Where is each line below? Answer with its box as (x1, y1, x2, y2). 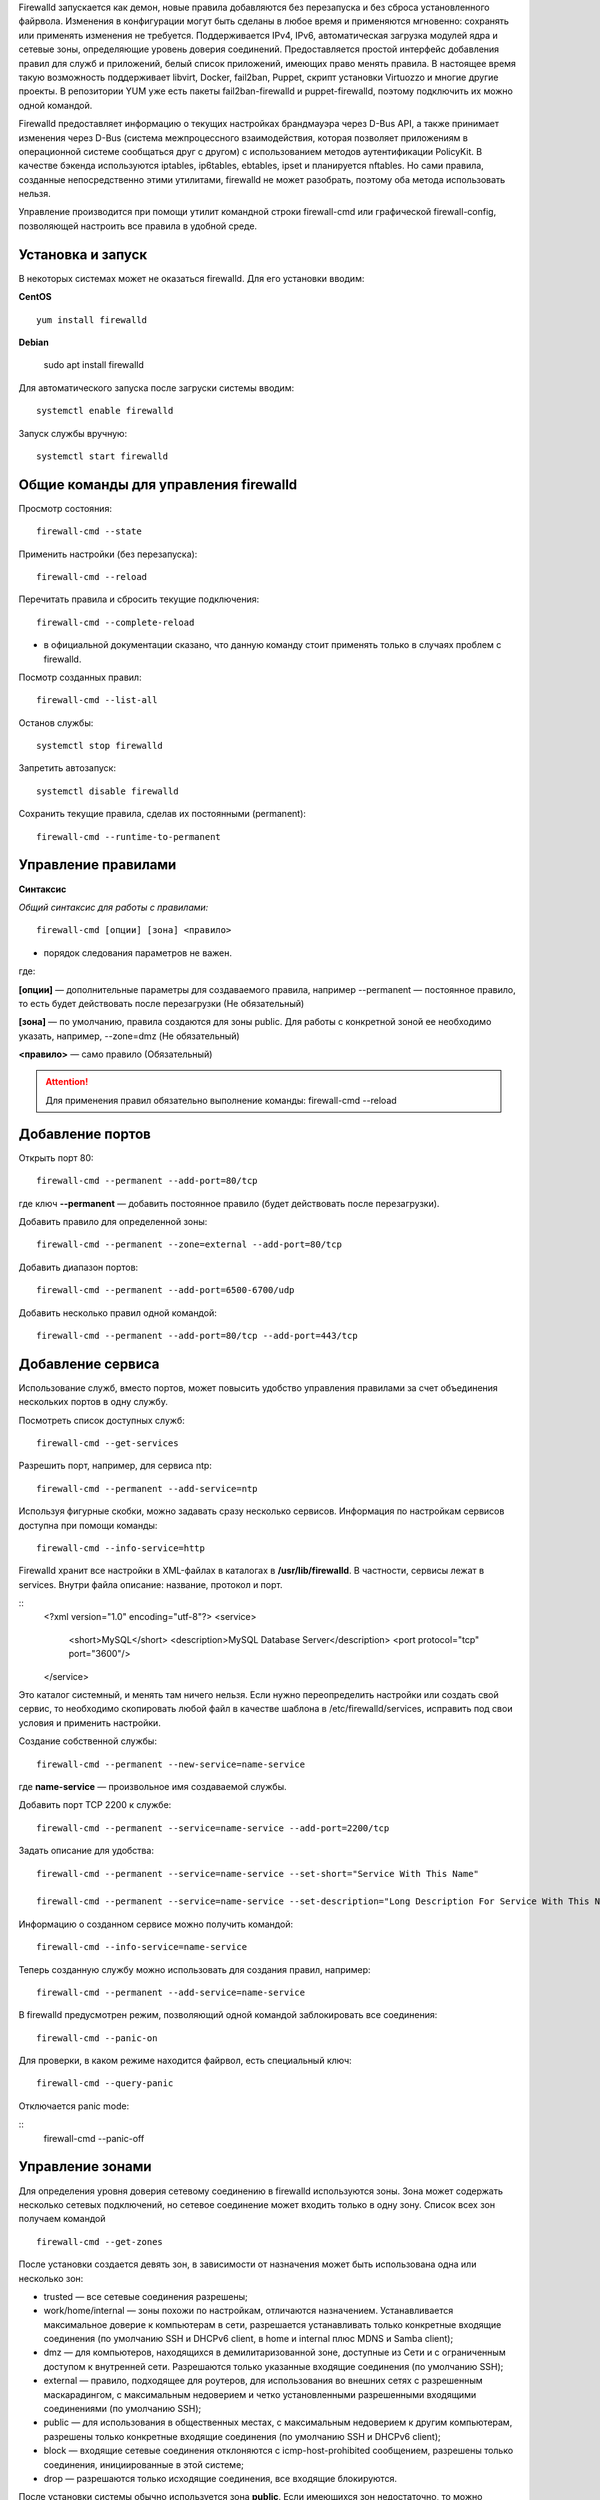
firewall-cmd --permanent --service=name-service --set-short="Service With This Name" (36, 1868, 480, 1879)
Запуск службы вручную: (18, 427, 128, 439)
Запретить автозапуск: (18, 762, 117, 774)
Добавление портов (18, 1125, 152, 1142)
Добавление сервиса (18, 1355, 160, 1372)
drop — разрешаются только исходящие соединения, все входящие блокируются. (43, 2472, 397, 2484)
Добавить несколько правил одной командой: (18, 1306, 217, 1319)
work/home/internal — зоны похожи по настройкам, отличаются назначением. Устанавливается (43, 2305, 454, 2317)
